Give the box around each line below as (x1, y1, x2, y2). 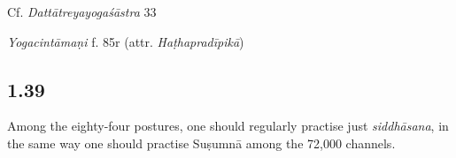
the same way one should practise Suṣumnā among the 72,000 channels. (7, 133, 396, 152)
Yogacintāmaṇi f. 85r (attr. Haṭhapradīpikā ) (7, 32, 244, 50)
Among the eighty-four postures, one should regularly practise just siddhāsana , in (7, 117, 449, 135)
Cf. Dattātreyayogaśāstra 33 (7, 3, 157, 20)
